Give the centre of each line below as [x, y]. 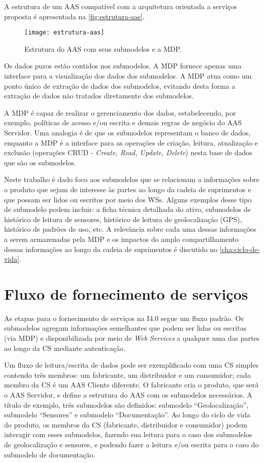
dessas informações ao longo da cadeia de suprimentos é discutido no [111, 249]
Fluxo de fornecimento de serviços [126, 293]
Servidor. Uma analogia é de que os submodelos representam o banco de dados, [127, 132]
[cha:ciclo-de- [240, 249]
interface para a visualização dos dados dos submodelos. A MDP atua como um [128, 76]
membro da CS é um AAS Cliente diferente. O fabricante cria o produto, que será [131, 385]
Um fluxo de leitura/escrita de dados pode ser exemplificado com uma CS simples [131, 365]
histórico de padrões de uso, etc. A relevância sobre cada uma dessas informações [130, 229]
